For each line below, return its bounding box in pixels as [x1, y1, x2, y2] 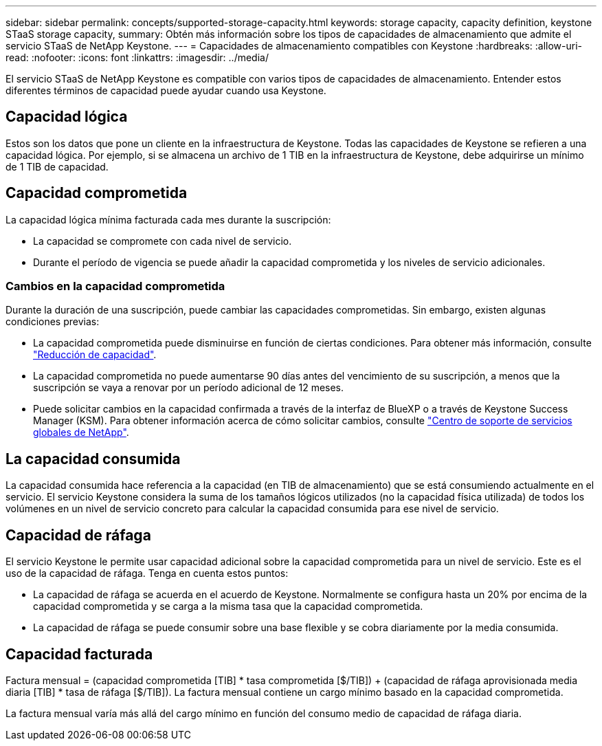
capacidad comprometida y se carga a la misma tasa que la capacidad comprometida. [33, 600, 423, 613]
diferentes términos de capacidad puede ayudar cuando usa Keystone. [5, 85, 326, 96]
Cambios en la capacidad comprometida [5, 279, 225, 294]
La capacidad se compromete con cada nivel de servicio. [33, 234, 292, 247]
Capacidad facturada [5, 645, 153, 663]
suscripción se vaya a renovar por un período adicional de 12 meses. [33, 382, 344, 394]
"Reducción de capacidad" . [33, 349, 157, 361]
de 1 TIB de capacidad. [5, 160, 109, 173]
